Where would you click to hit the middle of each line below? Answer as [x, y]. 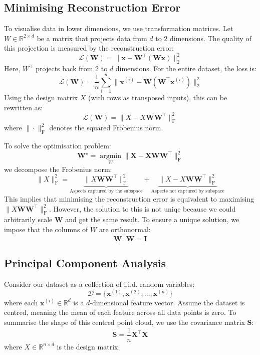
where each [21, 302]
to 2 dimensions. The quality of [203, 38]
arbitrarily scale [28, 219]
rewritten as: [24, 107]
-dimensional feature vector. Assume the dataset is [167, 302]
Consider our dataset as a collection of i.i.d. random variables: [99, 284]
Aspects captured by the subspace [106, 191]
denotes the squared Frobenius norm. [106, 128]
